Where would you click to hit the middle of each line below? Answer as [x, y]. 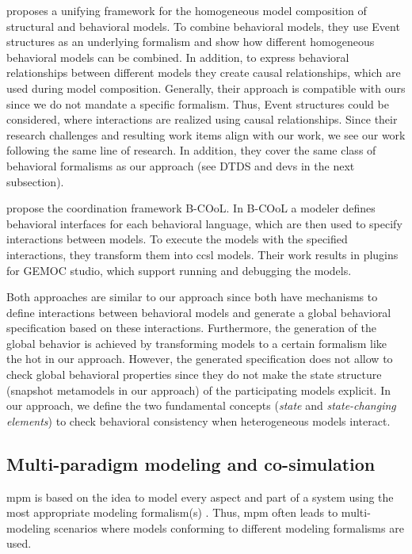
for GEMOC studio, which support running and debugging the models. [179, 270]
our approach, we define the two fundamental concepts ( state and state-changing [201, 405]
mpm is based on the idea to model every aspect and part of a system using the [200, 497]
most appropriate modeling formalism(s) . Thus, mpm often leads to [172, 512]
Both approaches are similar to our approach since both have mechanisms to [192, 297]
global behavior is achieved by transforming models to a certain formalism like [197, 343]
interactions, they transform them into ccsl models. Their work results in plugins [202, 254]
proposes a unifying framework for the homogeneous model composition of [187, 10]
